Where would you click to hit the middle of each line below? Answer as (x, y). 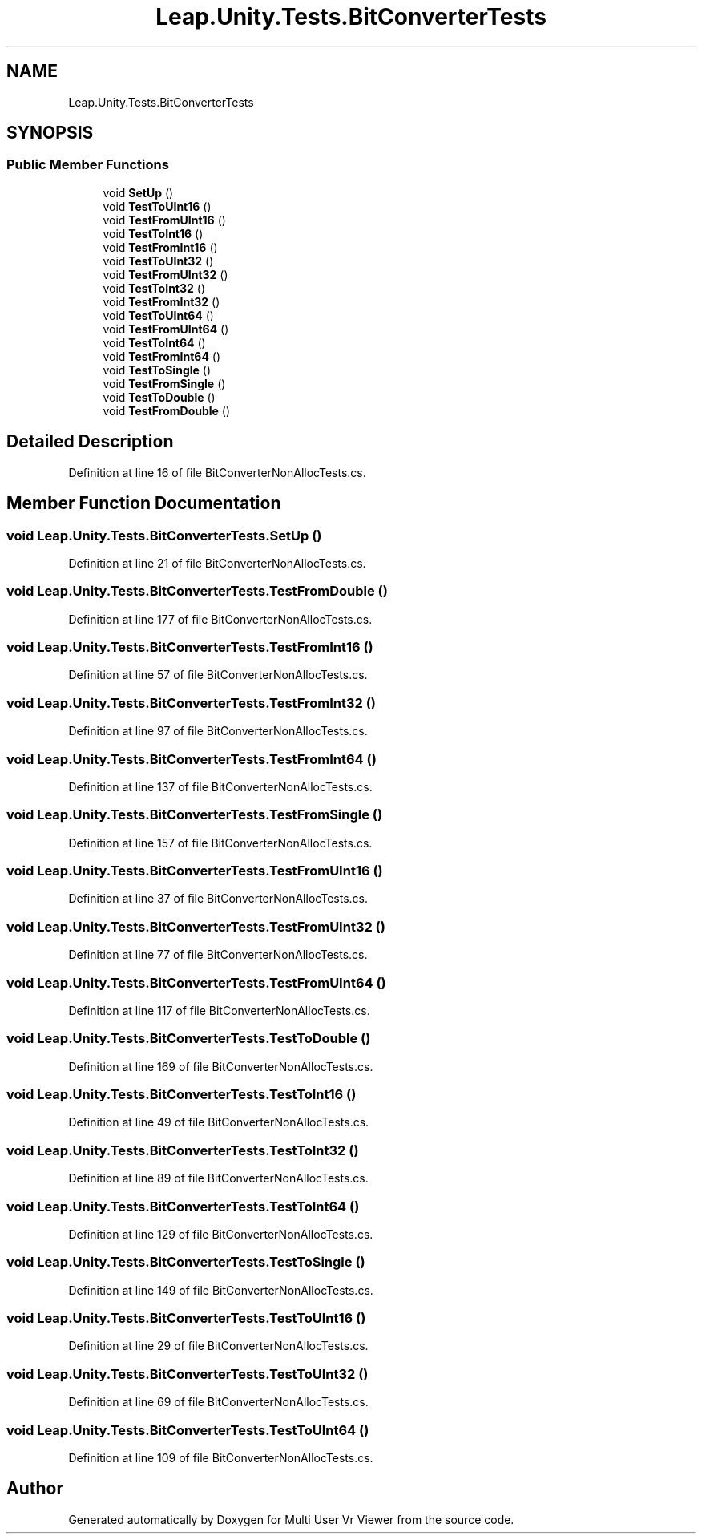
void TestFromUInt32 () (165, 274)
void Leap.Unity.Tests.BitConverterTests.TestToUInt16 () (186, 1318)
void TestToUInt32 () (158, 261)
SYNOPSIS (50, 133)
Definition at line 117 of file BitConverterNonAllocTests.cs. (219, 1010)
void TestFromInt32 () (161, 301)
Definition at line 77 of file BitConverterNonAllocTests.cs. (218, 955)
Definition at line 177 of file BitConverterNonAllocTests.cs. (220, 619)
